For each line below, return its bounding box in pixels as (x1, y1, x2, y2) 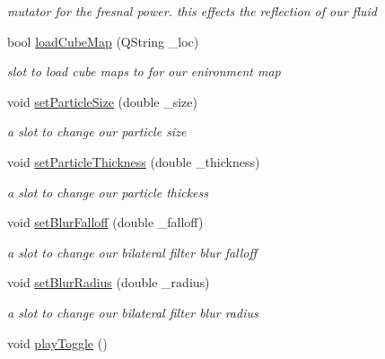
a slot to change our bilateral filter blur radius (7, 302, 258, 321)
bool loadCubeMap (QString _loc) (7, 31, 199, 50)
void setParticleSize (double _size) (7, 92, 197, 110)
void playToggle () (7, 333, 108, 352)
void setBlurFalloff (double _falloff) (7, 213, 204, 232)
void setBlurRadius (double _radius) (7, 273, 210, 292)
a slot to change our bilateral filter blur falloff (7, 242, 258, 261)
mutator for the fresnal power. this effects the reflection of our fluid (7, 2, 377, 20)
